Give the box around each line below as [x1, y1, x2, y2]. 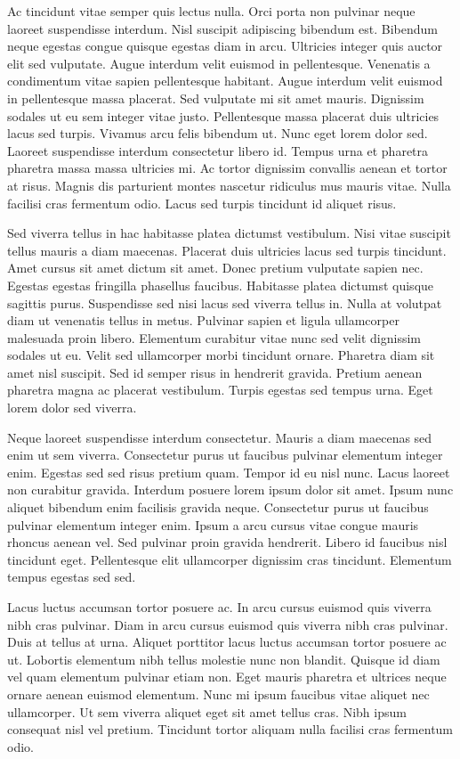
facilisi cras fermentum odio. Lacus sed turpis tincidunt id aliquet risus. [7, 193, 397, 212]
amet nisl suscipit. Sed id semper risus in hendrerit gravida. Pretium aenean [7, 363, 423, 381]
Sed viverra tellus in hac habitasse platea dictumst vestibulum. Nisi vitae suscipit [7, 224, 451, 242]
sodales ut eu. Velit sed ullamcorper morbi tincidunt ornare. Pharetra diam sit [7, 346, 435, 364]
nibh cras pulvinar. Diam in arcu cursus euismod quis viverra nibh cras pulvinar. [7, 615, 448, 633]
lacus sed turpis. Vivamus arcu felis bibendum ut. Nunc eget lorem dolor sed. [7, 124, 428, 143]
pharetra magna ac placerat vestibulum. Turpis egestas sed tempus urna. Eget [7, 380, 433, 399]
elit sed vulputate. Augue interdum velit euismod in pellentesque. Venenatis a [7, 53, 431, 72]
